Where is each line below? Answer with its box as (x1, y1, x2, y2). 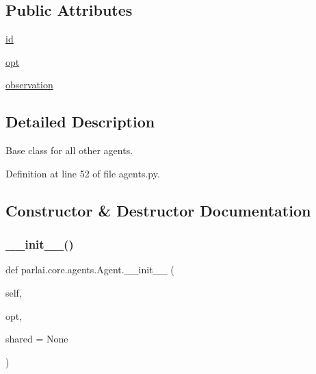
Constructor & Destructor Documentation (5, 199, 311, 221)
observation (5, 77, 53, 92)
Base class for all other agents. (5, 143, 133, 158)
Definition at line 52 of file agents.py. (5, 166, 160, 180)
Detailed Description (5, 111, 155, 132)
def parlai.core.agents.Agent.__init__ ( (5, 262, 174, 277)
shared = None (5, 332, 68, 346)
